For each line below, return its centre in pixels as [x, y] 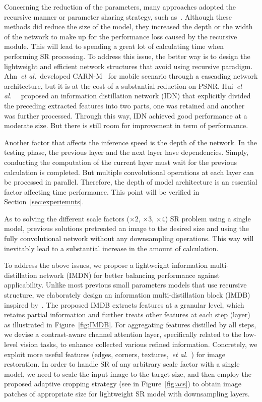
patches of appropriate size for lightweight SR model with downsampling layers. [127, 393]
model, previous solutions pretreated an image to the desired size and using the [126, 228]
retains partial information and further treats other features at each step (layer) [127, 314]
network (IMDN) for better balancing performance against [129, 275]
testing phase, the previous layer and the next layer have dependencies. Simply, [126, 152]
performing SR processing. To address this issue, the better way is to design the [127, 56]
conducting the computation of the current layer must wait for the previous [120, 162]
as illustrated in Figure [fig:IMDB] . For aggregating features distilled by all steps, [130, 324]
